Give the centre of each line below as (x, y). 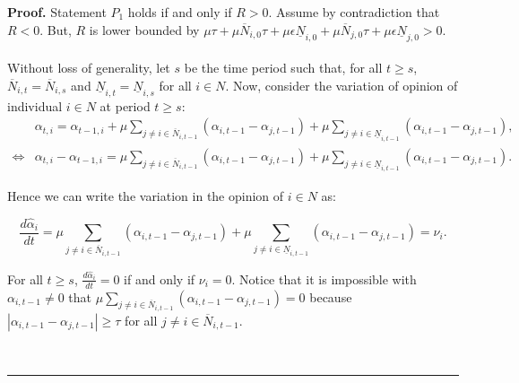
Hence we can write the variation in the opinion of (146, 196)
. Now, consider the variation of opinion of (342, 85)
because (331, 296)
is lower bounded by (144, 29)
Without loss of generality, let (89, 68)
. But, (56, 29)
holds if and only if (180, 12)
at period (125, 105)
